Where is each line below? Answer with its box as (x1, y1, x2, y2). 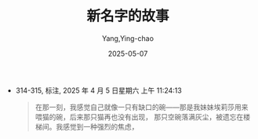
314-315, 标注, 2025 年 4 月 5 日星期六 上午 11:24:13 (15, 86, 182, 95)
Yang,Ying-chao (101, 33, 154, 43)
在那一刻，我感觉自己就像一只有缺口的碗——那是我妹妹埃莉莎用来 (35, 102, 249, 112)
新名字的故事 (85, 7, 169, 25)
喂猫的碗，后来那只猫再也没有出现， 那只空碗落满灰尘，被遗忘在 (35, 112, 244, 122)
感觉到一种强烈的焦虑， (62, 122, 139, 131)
